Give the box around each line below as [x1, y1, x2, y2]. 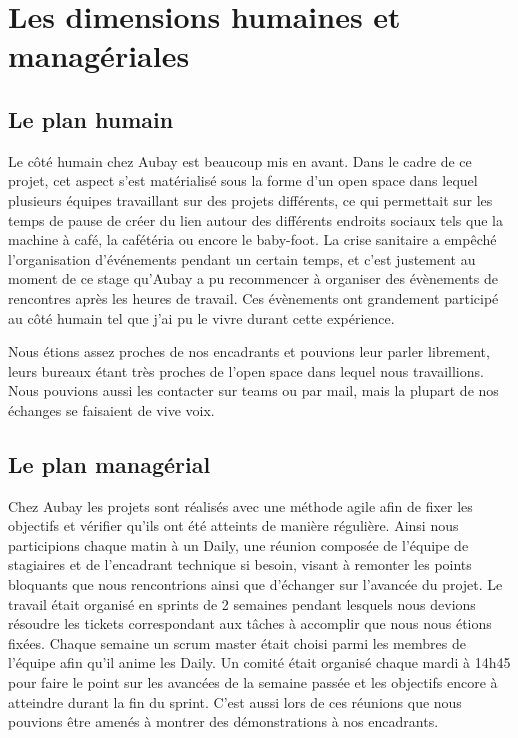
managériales [8, 35, 190, 76]
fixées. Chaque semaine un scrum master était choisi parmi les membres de [8, 632, 466, 653]
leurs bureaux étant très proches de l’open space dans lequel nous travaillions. [8, 360, 484, 381]
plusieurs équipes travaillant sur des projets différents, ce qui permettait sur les [8, 189, 493, 210]
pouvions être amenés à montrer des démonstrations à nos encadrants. [8, 711, 439, 732]
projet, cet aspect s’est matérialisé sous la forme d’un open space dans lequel [8, 170, 478, 191]
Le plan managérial [8, 448, 211, 479]
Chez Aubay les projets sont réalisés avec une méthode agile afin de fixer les [8, 495, 473, 516]
